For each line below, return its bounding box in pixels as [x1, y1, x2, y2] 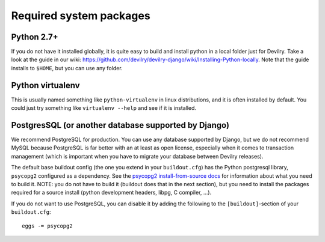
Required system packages [11, 9, 150, 22]
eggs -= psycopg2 [22, 222, 73, 229]
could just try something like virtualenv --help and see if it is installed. [11, 104, 197, 112]
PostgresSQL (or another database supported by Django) [11, 120, 230, 130]
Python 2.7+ [11, 32, 58, 42]
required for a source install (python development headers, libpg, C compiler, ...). [11, 189, 212, 196]
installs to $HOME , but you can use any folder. [11, 64, 123, 71]
